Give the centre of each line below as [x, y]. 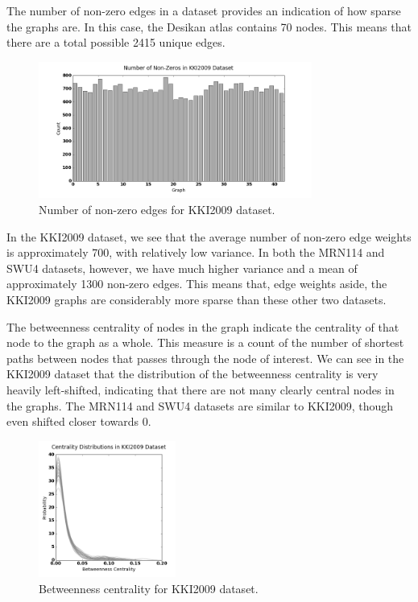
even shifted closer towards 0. [79, 421]
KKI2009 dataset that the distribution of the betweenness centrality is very [192, 374]
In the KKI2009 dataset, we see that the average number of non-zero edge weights [209, 236]
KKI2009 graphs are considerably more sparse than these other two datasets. [197, 299]
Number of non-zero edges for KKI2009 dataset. [157, 209]
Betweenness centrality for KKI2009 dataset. [149, 588]
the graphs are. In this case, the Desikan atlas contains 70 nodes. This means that [209, 26]
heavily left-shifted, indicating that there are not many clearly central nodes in [201, 389]
